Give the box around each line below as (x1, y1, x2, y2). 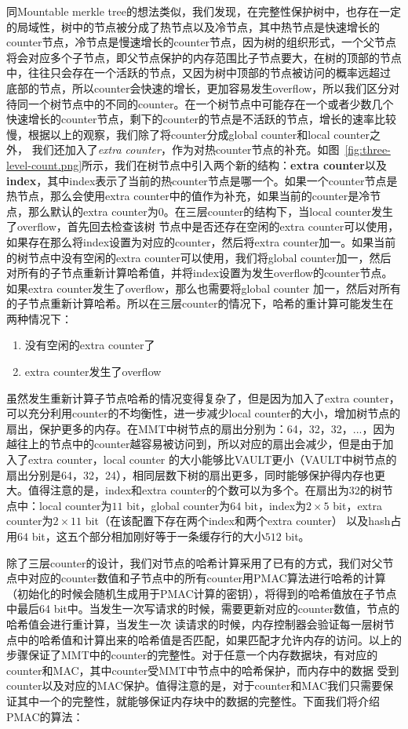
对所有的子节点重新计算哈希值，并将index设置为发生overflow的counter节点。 (6, 264, 393, 281)
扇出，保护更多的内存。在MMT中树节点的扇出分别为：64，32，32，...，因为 (6, 420, 395, 436)
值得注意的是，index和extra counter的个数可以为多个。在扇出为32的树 (27, 482, 382, 498)
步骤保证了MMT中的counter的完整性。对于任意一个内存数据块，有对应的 (6, 647, 378, 663)
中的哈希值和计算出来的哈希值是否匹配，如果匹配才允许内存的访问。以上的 (16, 631, 402, 647)
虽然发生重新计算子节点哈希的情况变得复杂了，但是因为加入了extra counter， (6, 389, 400, 406)
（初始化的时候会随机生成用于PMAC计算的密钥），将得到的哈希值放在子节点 (6, 585, 397, 601)
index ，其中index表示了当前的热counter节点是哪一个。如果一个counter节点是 (6, 172, 398, 188)
